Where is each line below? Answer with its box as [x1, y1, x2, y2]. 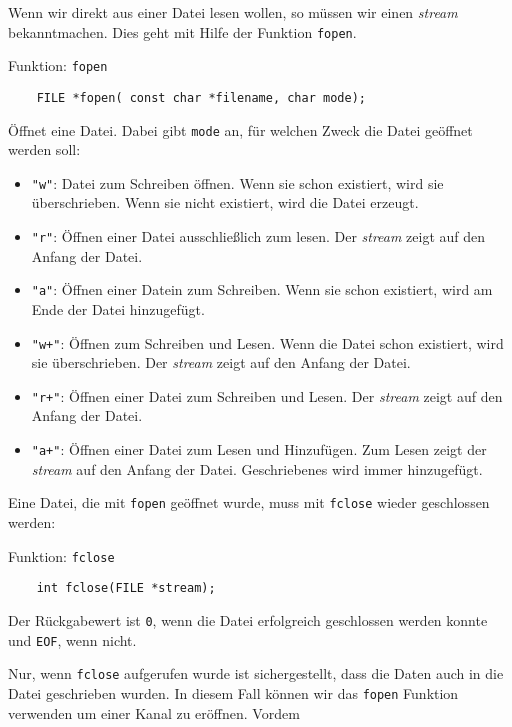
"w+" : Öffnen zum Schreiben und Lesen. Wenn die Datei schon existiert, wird [31, 332, 504, 353]
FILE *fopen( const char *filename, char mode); [36, 90, 366, 105]
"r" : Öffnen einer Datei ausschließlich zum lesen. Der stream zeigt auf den [31, 226, 486, 247]
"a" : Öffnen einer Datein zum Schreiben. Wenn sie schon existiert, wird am [31, 279, 493, 300]
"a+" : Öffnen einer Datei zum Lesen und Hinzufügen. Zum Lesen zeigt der [31, 439, 487, 460]
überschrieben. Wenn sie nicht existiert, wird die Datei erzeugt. [31, 192, 419, 213]
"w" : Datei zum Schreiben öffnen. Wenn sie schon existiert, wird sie [31, 172, 444, 193]
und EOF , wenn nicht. [8, 629, 137, 650]
